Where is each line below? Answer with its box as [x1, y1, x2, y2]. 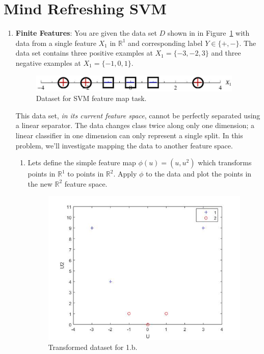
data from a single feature [15, 37, 96, 48]
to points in [67, 168, 104, 179]
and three [211, 47, 241, 58]
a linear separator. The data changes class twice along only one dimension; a [15, 120, 255, 131]
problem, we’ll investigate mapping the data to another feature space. [15, 140, 233, 150]
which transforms [198, 157, 252, 168]
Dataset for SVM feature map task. [36, 93, 147, 104]
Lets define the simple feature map [28, 157, 136, 168]
